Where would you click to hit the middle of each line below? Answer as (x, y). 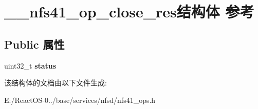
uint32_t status (30, 65)
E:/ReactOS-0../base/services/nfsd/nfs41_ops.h (80, 100)
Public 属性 (34, 44)
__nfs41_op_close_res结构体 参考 (129, 12)
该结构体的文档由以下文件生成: (56, 83)
